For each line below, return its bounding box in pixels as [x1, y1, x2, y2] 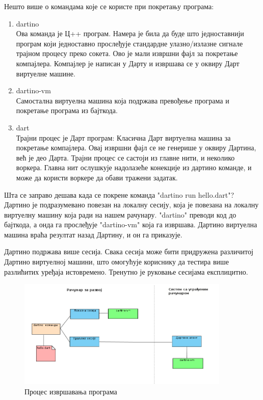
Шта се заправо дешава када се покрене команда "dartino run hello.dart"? [4, 189, 234, 200]
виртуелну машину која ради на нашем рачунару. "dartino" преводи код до [4, 209, 236, 220]
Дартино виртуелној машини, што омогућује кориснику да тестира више [4, 256, 229, 267]
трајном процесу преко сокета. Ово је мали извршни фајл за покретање [16, 48, 238, 59]
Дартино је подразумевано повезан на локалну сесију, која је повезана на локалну [4, 199, 259, 210]
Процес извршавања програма [24, 386, 117, 397]
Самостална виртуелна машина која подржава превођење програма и [16, 95, 229, 105]
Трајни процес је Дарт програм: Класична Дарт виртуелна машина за [16, 132, 231, 143]
